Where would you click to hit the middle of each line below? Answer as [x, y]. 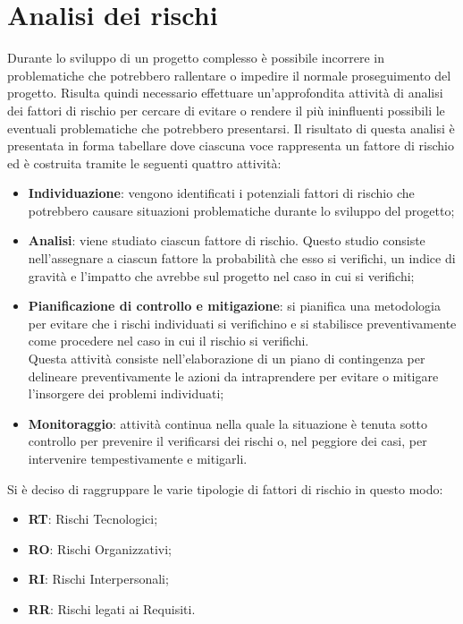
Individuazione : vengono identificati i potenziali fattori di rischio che [221, 193]
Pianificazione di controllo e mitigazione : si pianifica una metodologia [234, 306]
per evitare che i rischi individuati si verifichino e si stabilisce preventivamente [242, 323]
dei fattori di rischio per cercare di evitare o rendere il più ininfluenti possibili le [226, 110]
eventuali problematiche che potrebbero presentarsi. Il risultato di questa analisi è [231, 128]
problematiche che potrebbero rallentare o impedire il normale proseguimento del [229, 75]
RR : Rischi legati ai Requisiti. [112, 608]
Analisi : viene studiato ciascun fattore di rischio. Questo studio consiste [227, 240]
